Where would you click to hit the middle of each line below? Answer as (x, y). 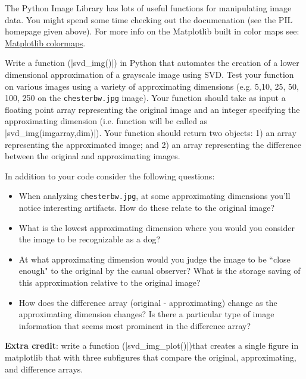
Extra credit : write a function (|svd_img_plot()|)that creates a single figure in (152, 345)
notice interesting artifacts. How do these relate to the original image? (147, 208)
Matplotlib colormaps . (45, 42)
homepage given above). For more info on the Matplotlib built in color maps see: (152, 31)
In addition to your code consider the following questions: (110, 176)
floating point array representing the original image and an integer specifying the (152, 109)
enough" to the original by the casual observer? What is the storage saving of (160, 271)
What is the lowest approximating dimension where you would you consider (157, 227)
